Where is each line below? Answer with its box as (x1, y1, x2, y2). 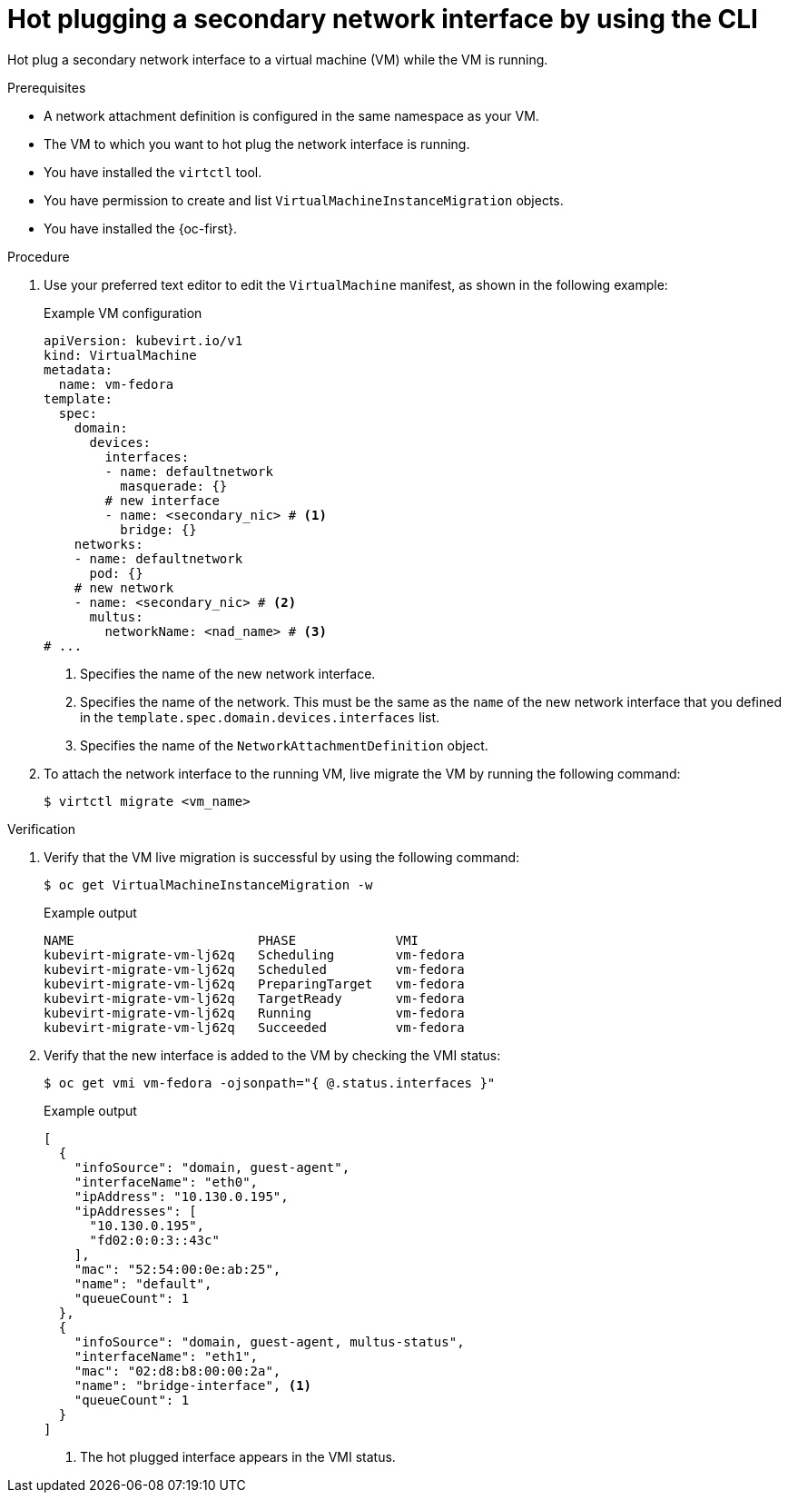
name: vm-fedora (58, 376, 174, 392)
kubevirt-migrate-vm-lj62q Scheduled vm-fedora (44, 961, 465, 977)
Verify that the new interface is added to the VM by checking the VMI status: (44, 1047, 501, 1063)
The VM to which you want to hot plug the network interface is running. (44, 135, 470, 152)
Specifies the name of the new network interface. (80, 665, 376, 681)
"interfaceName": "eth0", (74, 1174, 259, 1189)
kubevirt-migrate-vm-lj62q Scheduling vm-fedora (44, 947, 465, 962)
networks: (74, 536, 143, 551)
